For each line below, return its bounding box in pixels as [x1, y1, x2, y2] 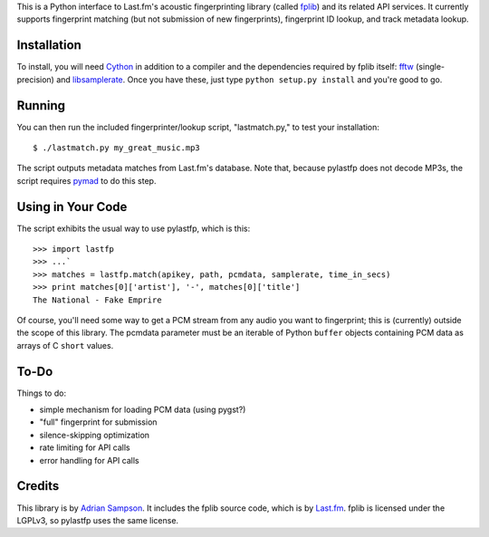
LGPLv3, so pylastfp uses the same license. [16, 514, 179, 525]
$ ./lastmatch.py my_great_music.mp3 [33, 142, 201, 153]
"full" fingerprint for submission [39, 417, 158, 427]
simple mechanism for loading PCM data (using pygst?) [39, 404, 246, 416]
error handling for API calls [39, 455, 139, 465]
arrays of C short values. [16, 340, 114, 350]
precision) [16, 73, 54, 85]
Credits [16, 478, 60, 494]
